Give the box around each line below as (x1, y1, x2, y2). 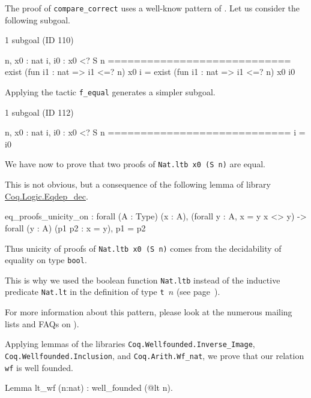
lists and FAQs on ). (5, 317, 79, 330)
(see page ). (176, 285, 220, 298)
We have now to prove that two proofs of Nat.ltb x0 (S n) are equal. (5, 158, 266, 170)
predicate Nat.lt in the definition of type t (5, 285, 165, 298)
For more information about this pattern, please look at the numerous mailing (5, 306, 292, 318)
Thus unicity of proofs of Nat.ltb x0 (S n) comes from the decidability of (5, 242, 282, 254)
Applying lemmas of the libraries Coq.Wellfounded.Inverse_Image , (5, 337, 255, 350)
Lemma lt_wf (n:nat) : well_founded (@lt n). (5, 381, 173, 394)
